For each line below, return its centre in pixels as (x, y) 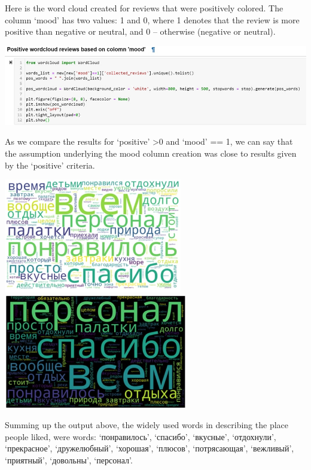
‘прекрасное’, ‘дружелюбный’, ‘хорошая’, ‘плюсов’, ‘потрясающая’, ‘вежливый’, (150, 448)
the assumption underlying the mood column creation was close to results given (151, 153)
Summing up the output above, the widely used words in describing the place (147, 425)
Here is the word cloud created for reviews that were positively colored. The (144, 8)
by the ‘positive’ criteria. (50, 165)
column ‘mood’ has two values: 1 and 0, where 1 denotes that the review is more (152, 19)
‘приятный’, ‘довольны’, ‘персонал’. (69, 460)
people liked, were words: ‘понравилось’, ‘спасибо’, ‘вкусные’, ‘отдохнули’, (141, 436)
